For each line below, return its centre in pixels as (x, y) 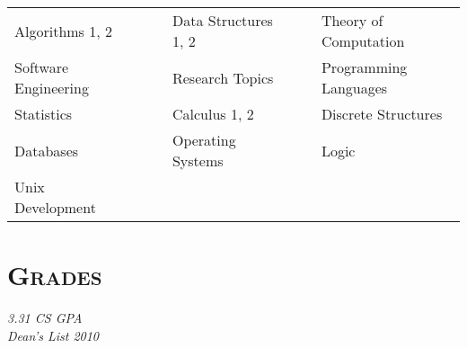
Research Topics (223, 77)
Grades (55, 275)
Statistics (44, 114)
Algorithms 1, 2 (64, 31)
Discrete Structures (382, 114)
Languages (354, 88)
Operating (204, 140)
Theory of (352, 20)
